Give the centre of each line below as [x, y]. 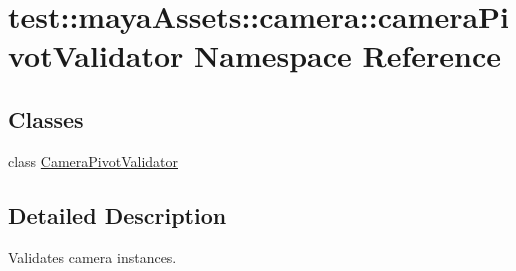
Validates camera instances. [92, 256]
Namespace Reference [347, 55]
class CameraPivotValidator [93, 160]
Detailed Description [117, 214]
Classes [46, 118]
